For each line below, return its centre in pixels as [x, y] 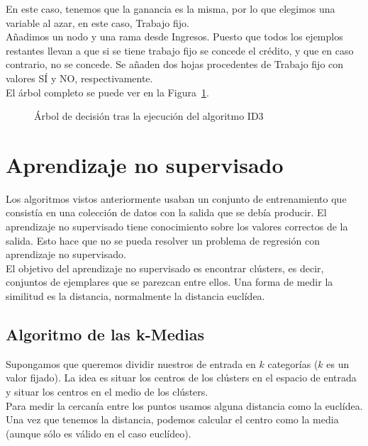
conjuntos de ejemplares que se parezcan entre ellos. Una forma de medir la [169, 282]
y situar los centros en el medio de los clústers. [107, 392]
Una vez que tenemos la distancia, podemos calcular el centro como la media [172, 419]
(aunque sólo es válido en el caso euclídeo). [99, 433]
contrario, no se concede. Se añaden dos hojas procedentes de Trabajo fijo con [175, 64]
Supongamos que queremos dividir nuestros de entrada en [131, 363]
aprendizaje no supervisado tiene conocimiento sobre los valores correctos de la [177, 227]
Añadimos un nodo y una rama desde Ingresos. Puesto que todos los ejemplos [174, 37]
